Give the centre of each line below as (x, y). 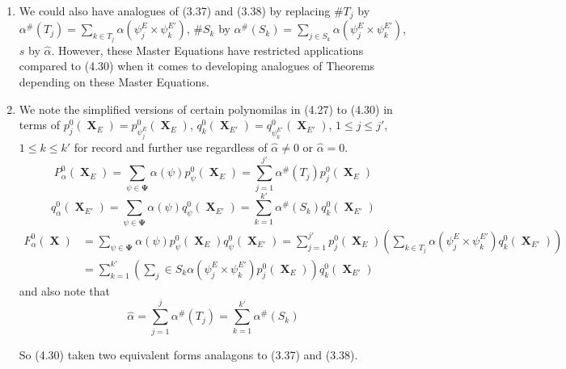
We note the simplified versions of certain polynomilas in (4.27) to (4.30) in (206, 109)
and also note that (64, 290)
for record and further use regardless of (171, 147)
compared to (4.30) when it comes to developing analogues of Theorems (197, 66)
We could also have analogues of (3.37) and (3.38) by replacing (175, 10)
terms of (40, 125)
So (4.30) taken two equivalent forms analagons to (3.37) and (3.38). (188, 354)
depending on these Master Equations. (114, 82)
